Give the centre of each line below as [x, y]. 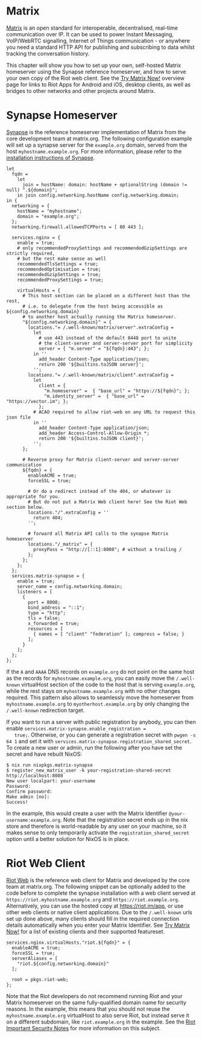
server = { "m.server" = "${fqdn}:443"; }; [94, 349]
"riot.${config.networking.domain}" [63, 964]
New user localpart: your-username [51, 781]
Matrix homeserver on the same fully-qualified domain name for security [96, 1002]
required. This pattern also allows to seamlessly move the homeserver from [100, 697]
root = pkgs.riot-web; [40, 979]
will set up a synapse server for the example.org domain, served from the [97, 145]
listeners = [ [35, 592]
